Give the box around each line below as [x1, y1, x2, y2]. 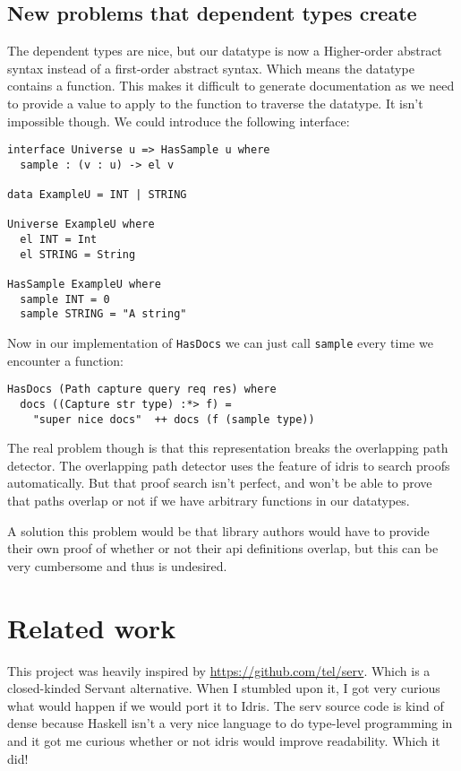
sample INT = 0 [20, 292, 110, 306]
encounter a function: [7, 351, 124, 369]
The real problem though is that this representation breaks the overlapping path [7, 438, 448, 457]
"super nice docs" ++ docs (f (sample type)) [32, 412, 315, 426]
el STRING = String [20, 247, 136, 261]
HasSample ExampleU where [7, 278, 161, 291]
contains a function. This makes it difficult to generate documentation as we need [7, 76, 455, 95]
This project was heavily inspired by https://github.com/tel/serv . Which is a [7, 661, 431, 680]
